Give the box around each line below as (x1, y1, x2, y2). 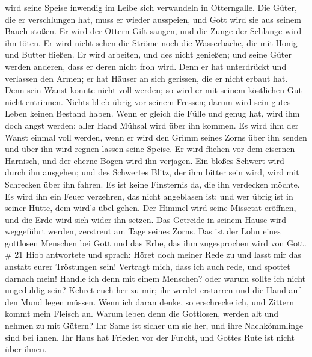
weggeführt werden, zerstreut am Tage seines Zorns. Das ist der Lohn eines (5, 225, 281, 237)
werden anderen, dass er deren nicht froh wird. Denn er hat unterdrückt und (5, 59, 287, 72)
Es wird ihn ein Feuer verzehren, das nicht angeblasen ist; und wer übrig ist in (5, 189, 293, 202)
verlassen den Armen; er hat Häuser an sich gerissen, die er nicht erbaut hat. (5, 72, 288, 84)
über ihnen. (5, 343, 47, 355)
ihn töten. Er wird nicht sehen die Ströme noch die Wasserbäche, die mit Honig (5, 36, 298, 49)
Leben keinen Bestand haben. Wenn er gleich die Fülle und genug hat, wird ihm (5, 107, 300, 120)
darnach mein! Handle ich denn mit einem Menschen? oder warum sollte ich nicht (5, 272, 305, 284)
